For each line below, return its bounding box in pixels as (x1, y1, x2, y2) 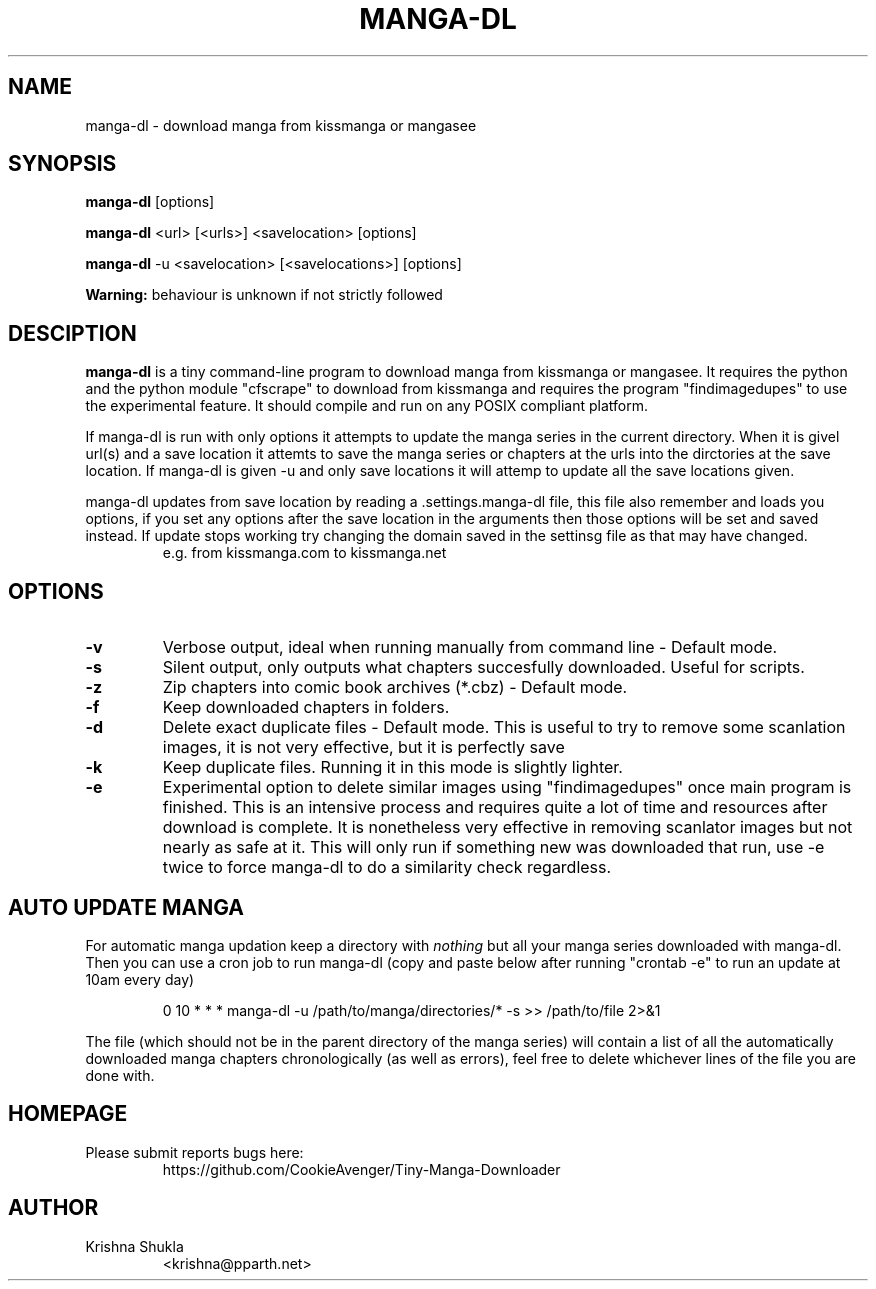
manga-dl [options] (85, 193, 215, 211)
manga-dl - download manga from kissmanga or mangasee (85, 116, 477, 134)
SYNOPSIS (8, 151, 117, 177)
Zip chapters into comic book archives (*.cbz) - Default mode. (162, 677, 628, 698)
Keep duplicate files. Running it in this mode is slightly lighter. (162, 757, 623, 778)
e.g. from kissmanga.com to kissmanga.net (162, 544, 447, 562)
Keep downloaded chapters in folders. (162, 697, 450, 718)
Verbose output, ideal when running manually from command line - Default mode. (162, 637, 778, 658)
